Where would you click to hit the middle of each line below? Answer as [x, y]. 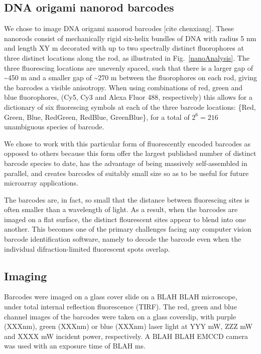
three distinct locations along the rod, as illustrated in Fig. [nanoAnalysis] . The [127, 57]
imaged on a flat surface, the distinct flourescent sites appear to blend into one [125, 219]
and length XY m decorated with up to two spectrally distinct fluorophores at [124, 48]
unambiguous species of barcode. [54, 127]
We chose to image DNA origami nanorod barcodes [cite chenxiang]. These [119, 28]
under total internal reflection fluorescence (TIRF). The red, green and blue [120, 307]
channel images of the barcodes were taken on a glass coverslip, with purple [120, 316]
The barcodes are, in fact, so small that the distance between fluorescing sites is [127, 199]
